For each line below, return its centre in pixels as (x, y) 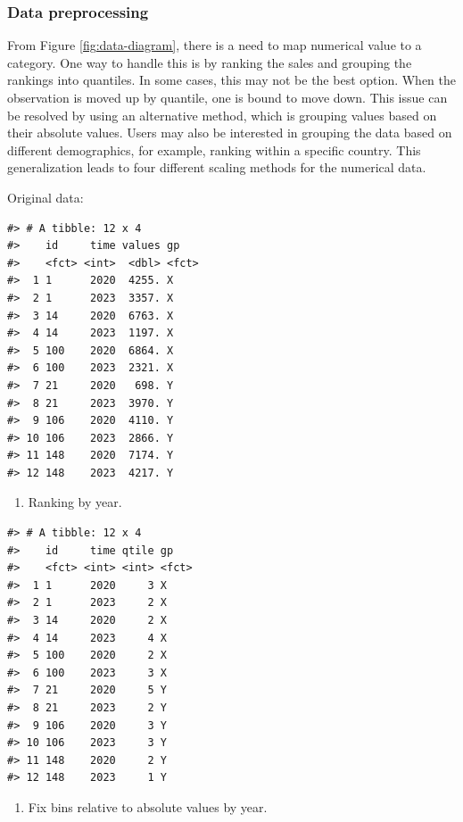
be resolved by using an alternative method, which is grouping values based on (222, 115)
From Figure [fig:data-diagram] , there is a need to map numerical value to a (215, 45)
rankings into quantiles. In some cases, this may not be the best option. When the (232, 80)
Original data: (45, 197)
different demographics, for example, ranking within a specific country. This (214, 149)
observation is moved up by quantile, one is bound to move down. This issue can (227, 97)
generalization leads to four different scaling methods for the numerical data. (217, 167)
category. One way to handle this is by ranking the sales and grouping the (210, 62)
